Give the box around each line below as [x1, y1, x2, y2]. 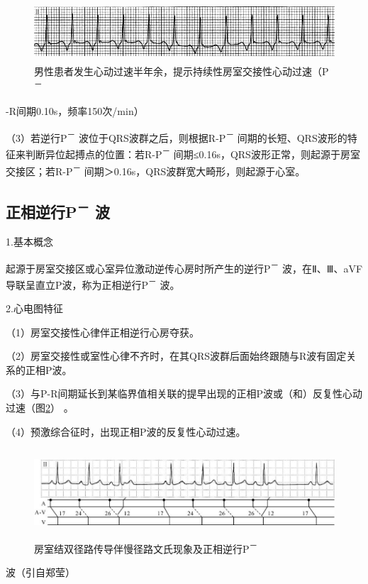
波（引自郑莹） [6, 565, 75, 580]
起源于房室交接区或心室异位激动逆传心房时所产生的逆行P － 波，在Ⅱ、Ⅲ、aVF [6, 258, 363, 275]
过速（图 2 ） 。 [6, 400, 74, 415]
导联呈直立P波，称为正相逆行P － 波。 [6, 275, 180, 292]
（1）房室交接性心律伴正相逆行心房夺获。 [6, 324, 199, 339]
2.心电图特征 [6, 301, 63, 316]
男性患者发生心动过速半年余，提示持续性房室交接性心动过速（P [34, 63, 329, 78]
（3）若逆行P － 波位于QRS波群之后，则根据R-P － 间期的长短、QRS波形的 [6, 128, 347, 145]
